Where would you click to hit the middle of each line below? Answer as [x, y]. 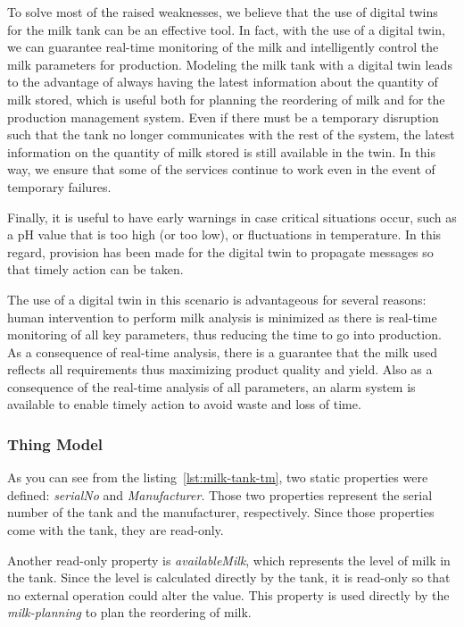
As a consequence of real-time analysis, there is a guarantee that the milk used [222, 351]
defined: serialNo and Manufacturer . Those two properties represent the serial [220, 494]
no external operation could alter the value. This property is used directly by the [228, 594]
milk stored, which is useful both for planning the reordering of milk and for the [226, 99]
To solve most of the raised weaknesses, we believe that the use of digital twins [223, 12]
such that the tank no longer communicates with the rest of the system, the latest [231, 134]
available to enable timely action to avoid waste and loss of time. [184, 404]
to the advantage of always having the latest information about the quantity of [223, 82]
